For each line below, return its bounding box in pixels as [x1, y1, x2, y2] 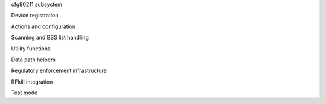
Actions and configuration [11, 23, 76, 30]
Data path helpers [11, 56, 56, 63]
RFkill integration [11, 78, 53, 85]
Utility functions [11, 45, 51, 52]
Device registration [11, 12, 59, 19]
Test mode [11, 89, 38, 96]
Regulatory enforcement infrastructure [11, 67, 107, 75]
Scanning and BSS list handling [11, 34, 89, 41]
